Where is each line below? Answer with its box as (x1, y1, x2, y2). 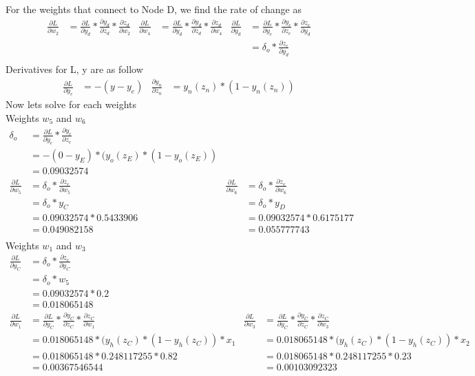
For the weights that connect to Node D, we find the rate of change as (6, 2, 302, 16)
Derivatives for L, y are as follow (6, 62, 143, 76)
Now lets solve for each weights (6, 97, 136, 112)
